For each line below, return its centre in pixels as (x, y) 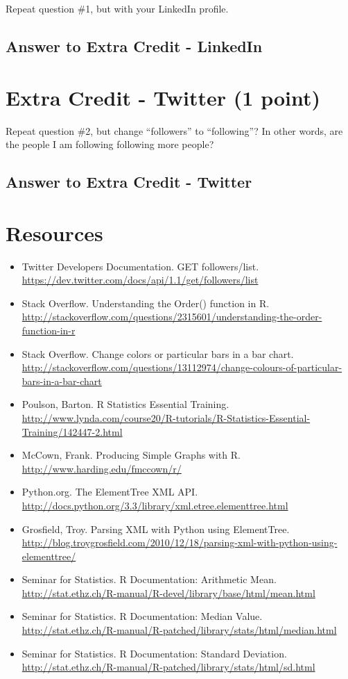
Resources (54, 232)
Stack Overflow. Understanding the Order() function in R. (146, 303)
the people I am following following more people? (110, 144)
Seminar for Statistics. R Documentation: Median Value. (142, 616)
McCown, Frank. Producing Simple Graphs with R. (131, 455)
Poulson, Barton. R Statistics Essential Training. (125, 404)
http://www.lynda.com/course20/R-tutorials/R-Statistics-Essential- (166, 417)
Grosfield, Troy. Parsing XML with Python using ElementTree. (156, 529)
